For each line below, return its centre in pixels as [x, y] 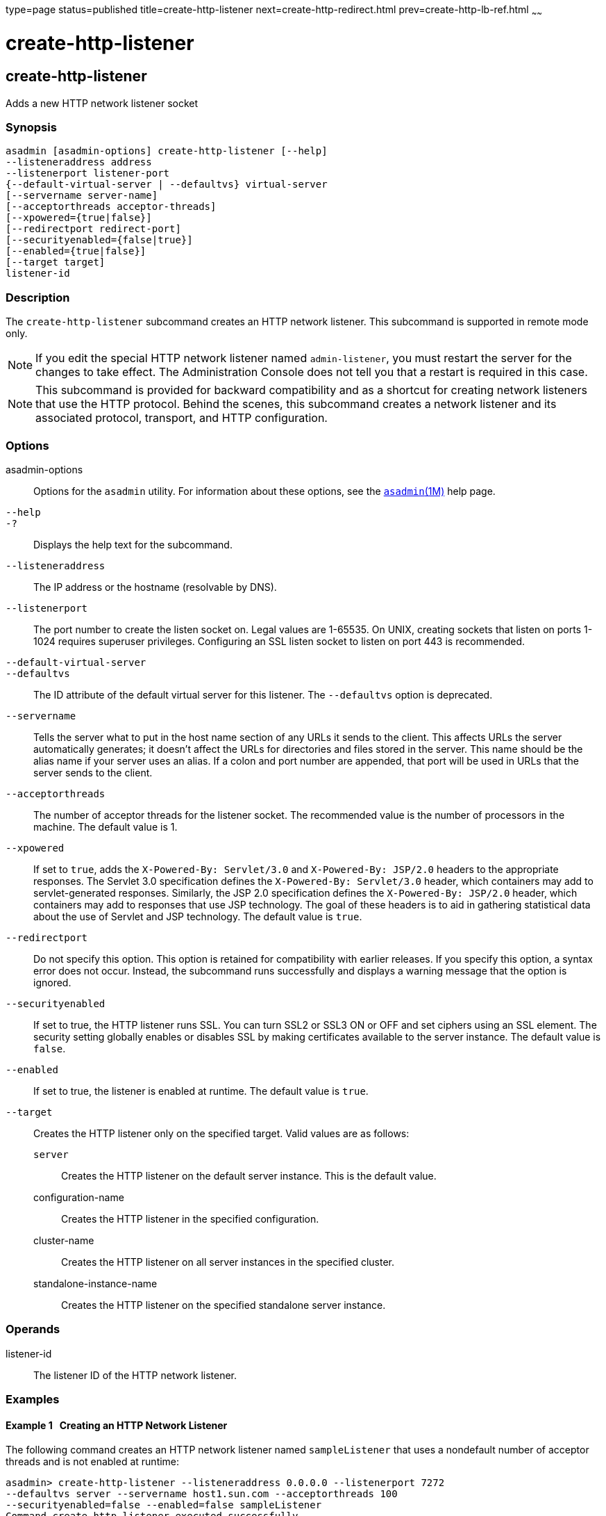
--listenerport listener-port [88, 173]
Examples [33, 1400]
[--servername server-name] [82, 196]
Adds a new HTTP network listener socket [102, 103]
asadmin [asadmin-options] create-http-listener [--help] [167, 151]
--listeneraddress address [79, 162]
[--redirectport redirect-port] [93, 229]
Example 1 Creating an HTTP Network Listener [117, 1425]
